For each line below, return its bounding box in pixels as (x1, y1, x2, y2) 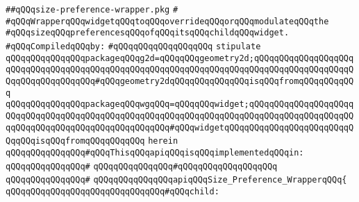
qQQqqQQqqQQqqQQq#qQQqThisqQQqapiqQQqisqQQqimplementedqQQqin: (6, 147, 304, 158)
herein (148, 136, 178, 146)
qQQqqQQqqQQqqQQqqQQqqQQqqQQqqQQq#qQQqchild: (6, 186, 219, 196)
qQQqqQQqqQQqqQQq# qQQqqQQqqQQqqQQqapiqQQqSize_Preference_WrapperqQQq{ (6, 175, 347, 185)
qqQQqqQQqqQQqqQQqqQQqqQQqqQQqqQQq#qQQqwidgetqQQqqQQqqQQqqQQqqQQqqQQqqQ (6, 122, 354, 133)
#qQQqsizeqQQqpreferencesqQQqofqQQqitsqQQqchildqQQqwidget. (6, 28, 290, 38)
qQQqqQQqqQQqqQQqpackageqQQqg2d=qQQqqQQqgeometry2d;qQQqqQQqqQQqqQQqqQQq (6, 53, 354, 63)
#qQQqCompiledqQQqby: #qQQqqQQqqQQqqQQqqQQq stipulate (6, 41, 261, 51)
